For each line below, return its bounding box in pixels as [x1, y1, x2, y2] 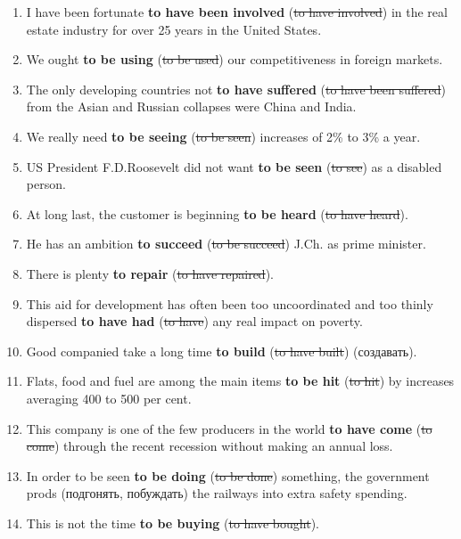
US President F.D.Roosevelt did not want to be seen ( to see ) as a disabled [26, 157, 442, 176]
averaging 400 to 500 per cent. [26, 388, 192, 407]
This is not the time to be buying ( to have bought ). [26, 513, 320, 532]
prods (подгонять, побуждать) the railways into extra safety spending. [26, 484, 407, 502]
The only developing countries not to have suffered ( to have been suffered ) [26, 79, 447, 98]
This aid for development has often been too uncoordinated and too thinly [26, 294, 433, 313]
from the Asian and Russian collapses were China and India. [26, 97, 357, 116]
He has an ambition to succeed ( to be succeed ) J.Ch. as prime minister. [26, 234, 426, 253]
